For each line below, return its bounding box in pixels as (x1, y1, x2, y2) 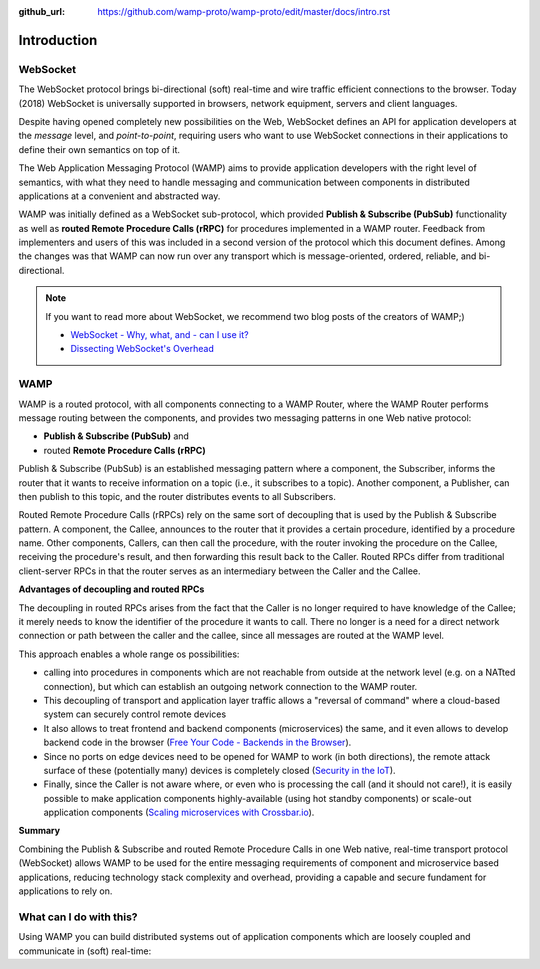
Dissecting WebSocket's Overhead (70, 343, 214, 355)
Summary (18, 825, 60, 837)
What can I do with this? (18, 910, 138, 924)
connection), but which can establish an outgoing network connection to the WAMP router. (43, 680, 418, 692)
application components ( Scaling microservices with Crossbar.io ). (43, 806, 315, 819)
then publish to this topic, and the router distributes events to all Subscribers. (18, 490, 337, 502)
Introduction (18, 31, 98, 49)
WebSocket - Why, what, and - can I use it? (70, 329, 249, 341)
